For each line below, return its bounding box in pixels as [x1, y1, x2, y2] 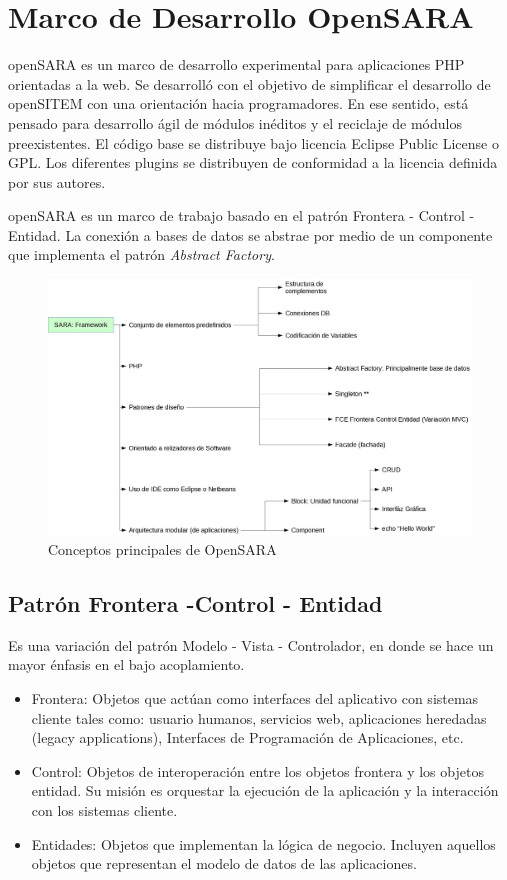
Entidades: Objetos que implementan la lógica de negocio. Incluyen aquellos [31, 833, 496, 854]
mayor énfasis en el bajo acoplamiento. [8, 654, 245, 675]
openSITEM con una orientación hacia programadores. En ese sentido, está [8, 93, 469, 114]
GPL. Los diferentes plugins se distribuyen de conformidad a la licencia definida [8, 152, 498, 173]
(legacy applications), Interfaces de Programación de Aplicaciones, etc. [31, 727, 464, 748]
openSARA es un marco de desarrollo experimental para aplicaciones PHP [8, 54, 465, 75]
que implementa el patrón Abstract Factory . [8, 244, 275, 265]
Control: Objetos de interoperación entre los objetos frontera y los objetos [31, 760, 484, 781]
